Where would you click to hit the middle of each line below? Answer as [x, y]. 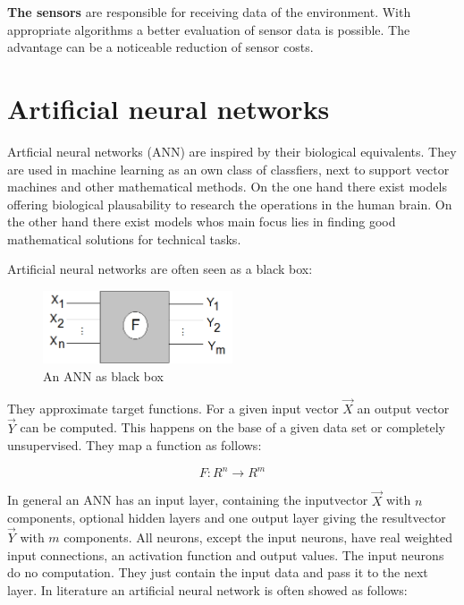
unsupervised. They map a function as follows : [135, 445]
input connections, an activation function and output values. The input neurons [226, 554]
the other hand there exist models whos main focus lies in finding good [202, 222]
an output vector [403, 408]
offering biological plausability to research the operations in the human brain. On [230, 204]
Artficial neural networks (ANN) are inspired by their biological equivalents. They [232, 151]
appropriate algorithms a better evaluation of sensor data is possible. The [209, 29]
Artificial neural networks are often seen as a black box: [160, 269]
